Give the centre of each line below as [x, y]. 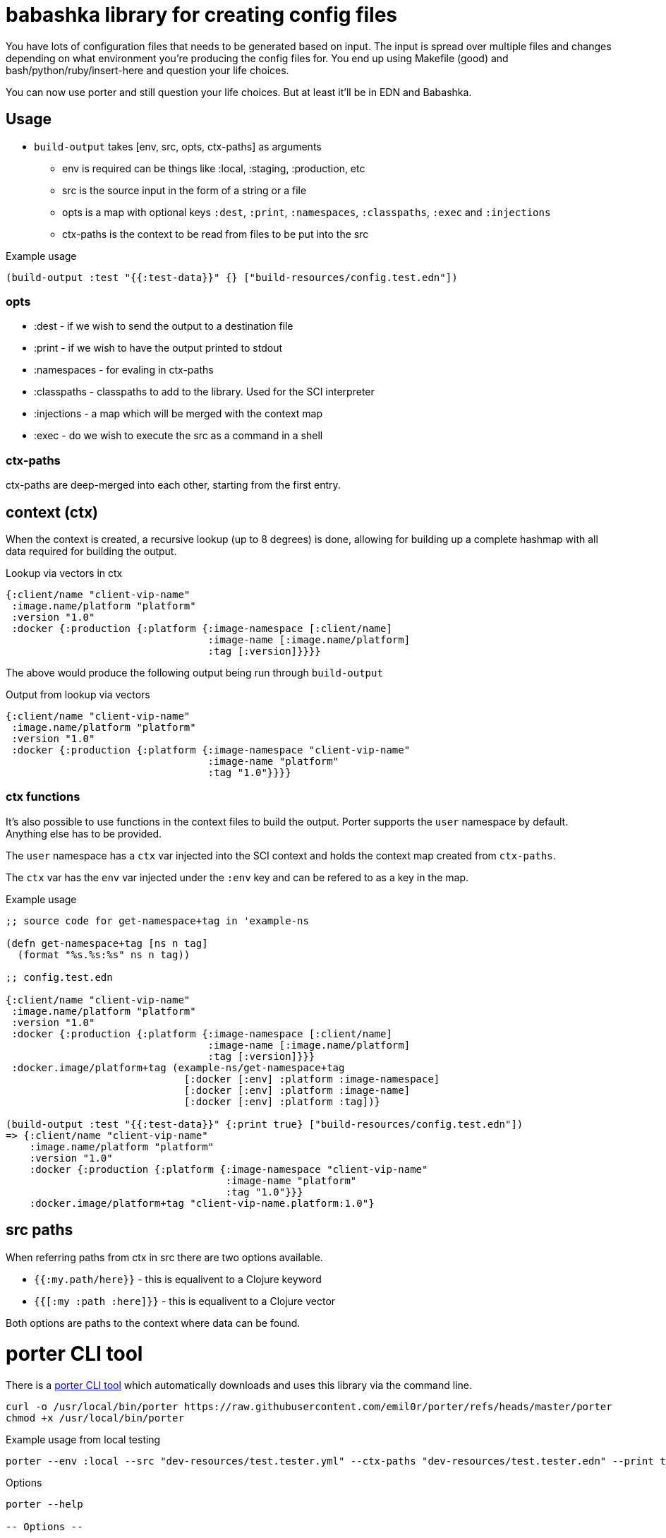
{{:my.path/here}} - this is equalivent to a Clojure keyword [178, 1279]
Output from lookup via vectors [78, 694]
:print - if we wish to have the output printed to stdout [158, 348]
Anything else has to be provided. [84, 833]
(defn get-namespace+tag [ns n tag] [107, 943]
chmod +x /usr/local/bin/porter [95, 1418]
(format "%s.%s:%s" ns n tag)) [104, 954]
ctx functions [43, 797]
